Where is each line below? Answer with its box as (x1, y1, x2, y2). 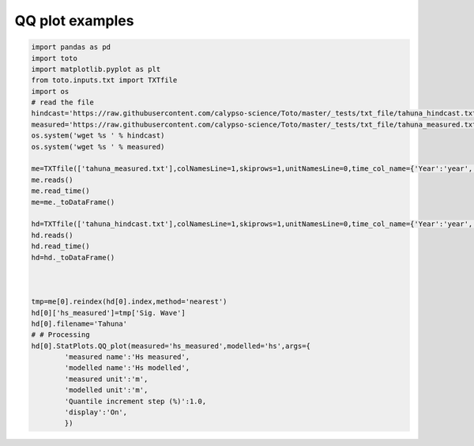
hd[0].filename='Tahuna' (31, 319, 128, 328)
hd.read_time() (31, 242, 90, 251)
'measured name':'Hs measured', (64, 353, 190, 361)
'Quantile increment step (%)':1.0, (64, 396, 207, 406)
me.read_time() (31, 187, 90, 195)
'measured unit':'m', (64, 374, 149, 384)
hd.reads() (31, 230, 73, 240)
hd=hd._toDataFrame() (31, 253, 115, 262)
